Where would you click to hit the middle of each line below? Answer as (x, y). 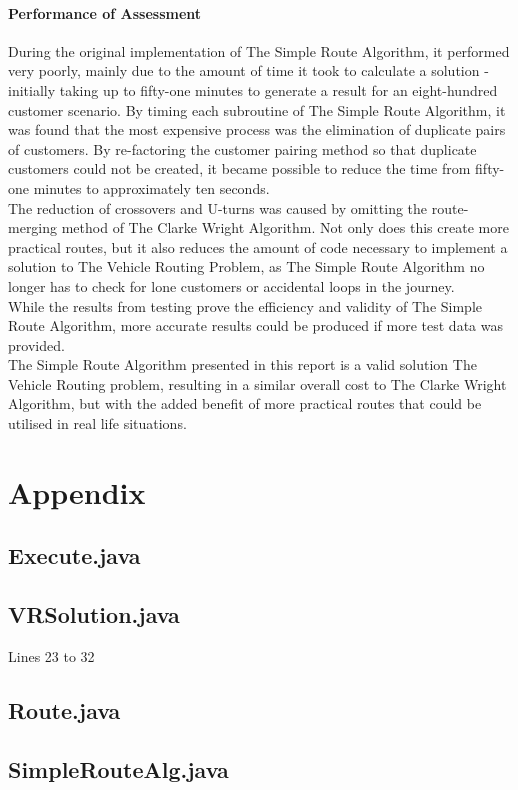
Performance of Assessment (105, 12)
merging (33, 227)
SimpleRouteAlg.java (118, 768)
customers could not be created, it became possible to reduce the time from (239, 168)
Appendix (77, 491)
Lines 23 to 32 (51, 656)
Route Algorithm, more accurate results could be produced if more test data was (255, 325)
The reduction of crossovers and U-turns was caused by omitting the (218, 207)
